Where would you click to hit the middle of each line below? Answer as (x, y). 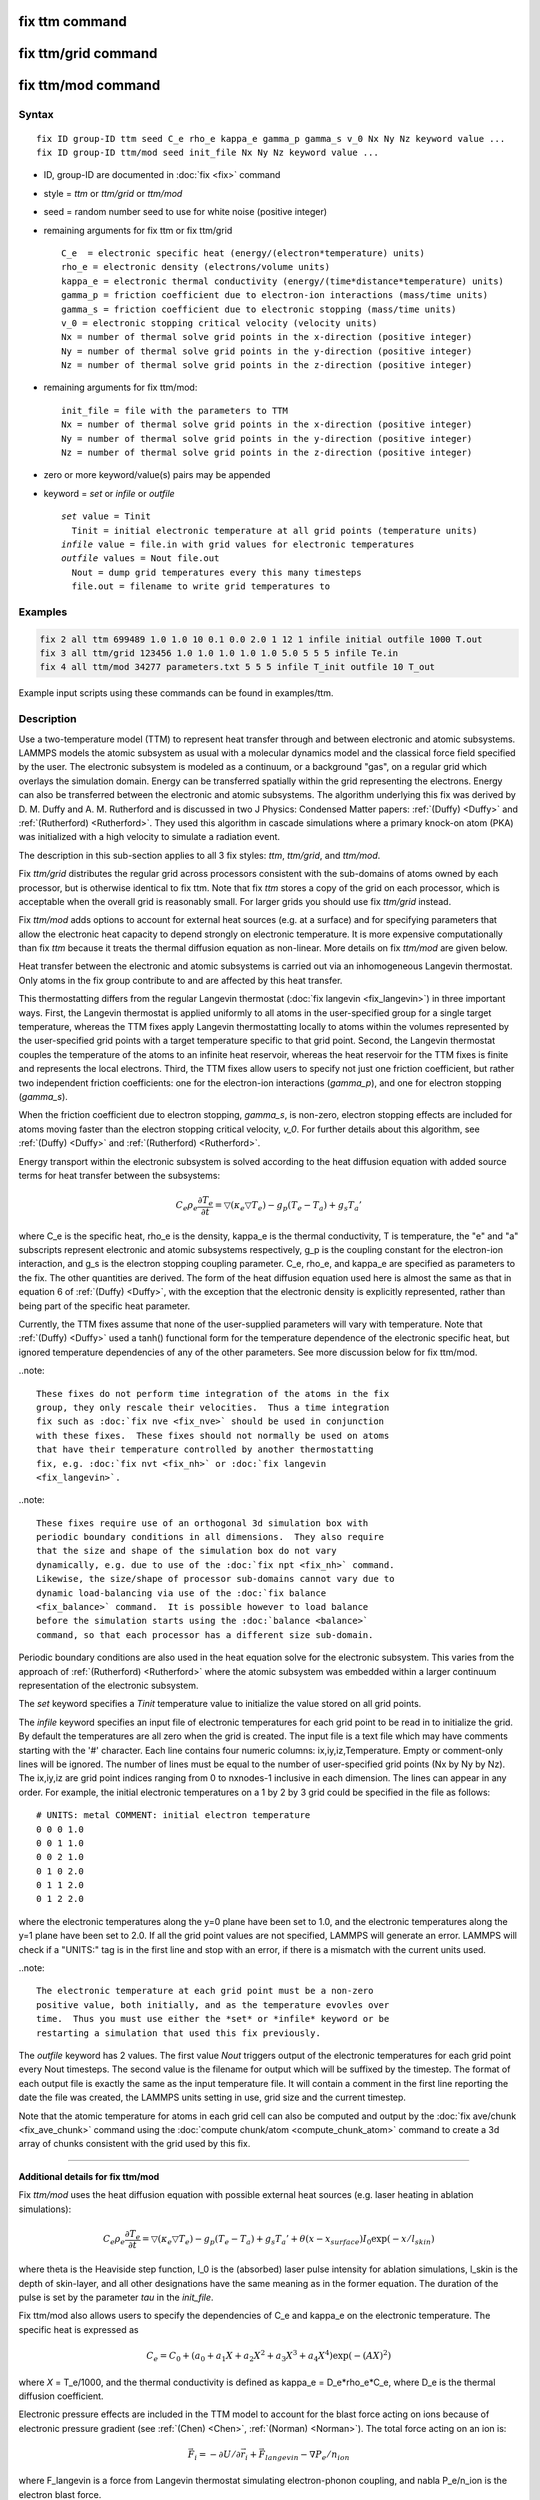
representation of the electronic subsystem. (108, 1685)
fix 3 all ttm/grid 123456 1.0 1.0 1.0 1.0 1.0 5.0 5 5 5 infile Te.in (219, 653)
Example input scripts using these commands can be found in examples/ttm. (176, 693)
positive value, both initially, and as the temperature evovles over (213, 2004)
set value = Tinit (106, 516)
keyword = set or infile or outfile (109, 493)
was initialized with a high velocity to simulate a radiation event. (149, 837)
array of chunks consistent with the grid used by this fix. (134, 2144)
